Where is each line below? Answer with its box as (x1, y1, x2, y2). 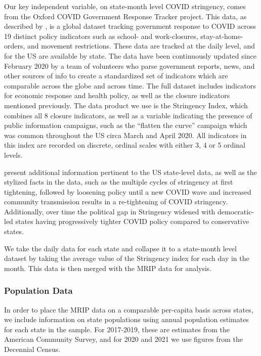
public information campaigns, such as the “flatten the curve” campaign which (4, 120, 247, 130)
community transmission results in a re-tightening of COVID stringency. (4, 196, 228, 207)
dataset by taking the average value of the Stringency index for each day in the (4, 253, 249, 263)
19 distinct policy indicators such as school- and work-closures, (4, 30, 198, 41)
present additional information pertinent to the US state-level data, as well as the (4, 166, 257, 177)
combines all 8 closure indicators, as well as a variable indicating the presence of (4, 110, 252, 120)
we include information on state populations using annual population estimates (4, 314, 249, 325)
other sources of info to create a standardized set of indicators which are (4, 70, 228, 81)
